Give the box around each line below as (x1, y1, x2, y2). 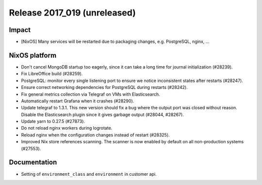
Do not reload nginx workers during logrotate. (21, 125, 113, 131)
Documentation (9, 158, 57, 167)
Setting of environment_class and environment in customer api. (21, 171, 157, 177)
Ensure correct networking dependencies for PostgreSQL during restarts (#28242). (21, 84, 188, 90)
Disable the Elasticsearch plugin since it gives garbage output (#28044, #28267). (21, 112, 184, 118)
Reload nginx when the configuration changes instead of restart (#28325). (21, 132, 170, 138)
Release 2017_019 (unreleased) (9, 7, 136, 18)
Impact (9, 26, 31, 34)
